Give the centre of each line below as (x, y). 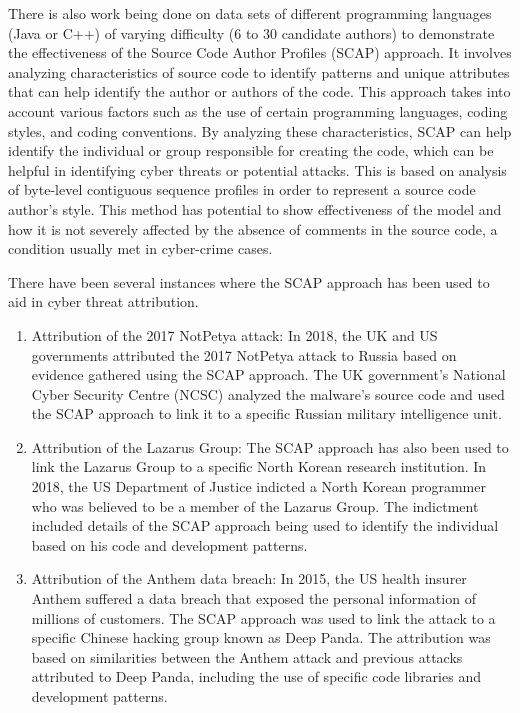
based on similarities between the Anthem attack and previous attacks (247, 656)
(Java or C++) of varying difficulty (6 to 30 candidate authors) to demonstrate (251, 32)
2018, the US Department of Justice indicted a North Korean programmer (258, 486)
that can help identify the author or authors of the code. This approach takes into (259, 91)
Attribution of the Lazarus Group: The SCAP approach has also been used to (270, 446)
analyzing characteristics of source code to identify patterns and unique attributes (259, 71)
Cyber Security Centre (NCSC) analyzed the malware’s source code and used (268, 393)
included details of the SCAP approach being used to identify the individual (265, 525)
